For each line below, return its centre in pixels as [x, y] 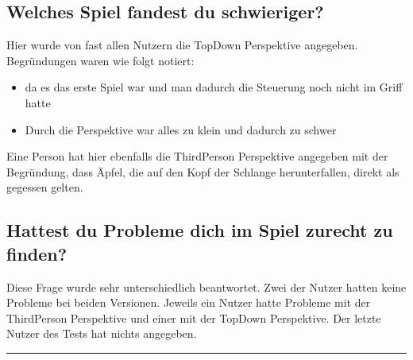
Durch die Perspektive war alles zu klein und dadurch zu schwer [181, 129]
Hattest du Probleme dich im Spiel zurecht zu [200, 230]
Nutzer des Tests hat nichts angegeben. [102, 333]
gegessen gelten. [45, 187]
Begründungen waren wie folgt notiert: [100, 60]
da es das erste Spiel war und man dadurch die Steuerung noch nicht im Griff [214, 87]
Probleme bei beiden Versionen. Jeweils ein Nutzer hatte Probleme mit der [189, 302]
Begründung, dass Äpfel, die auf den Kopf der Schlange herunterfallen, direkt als [203, 171]
